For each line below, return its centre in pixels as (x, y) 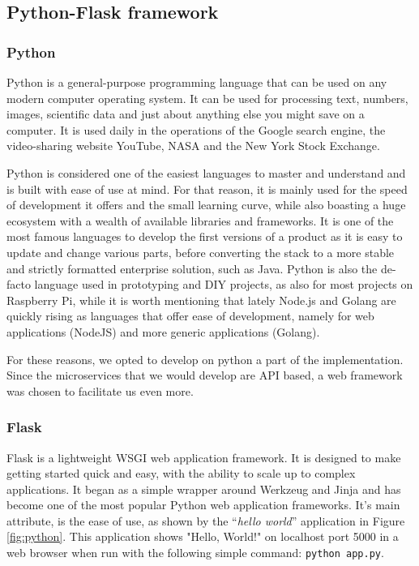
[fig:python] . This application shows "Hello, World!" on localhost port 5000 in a (203, 536)
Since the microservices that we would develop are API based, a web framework (205, 375)
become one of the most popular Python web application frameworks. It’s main (203, 505)
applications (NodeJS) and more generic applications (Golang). (163, 331)
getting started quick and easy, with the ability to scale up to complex (181, 473)
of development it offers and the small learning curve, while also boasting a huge (206, 205)
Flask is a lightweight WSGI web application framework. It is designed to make (204, 457)
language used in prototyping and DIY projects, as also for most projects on (224, 284)
